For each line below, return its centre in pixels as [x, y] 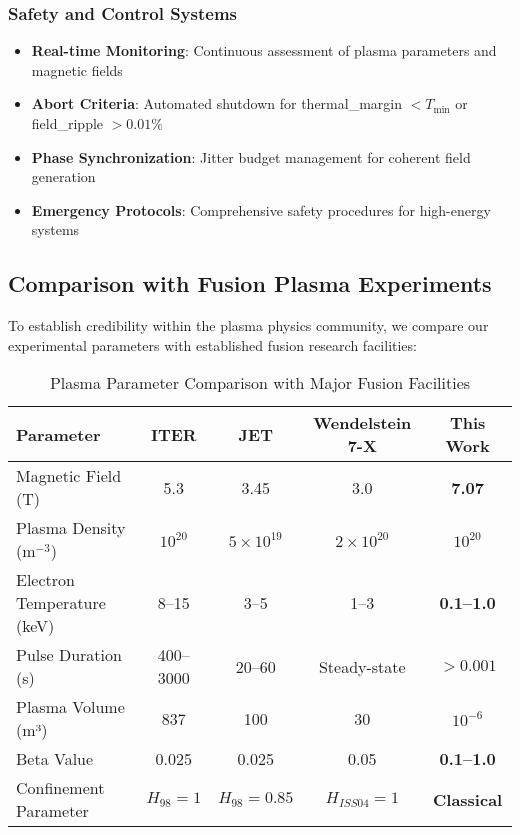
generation [63, 176]
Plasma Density [71, 528]
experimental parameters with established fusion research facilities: [212, 344]
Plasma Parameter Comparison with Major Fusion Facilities [260, 383]
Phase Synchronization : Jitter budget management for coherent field [251, 156]
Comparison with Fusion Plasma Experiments [250, 283]
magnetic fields [77, 69]
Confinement [60, 788]
